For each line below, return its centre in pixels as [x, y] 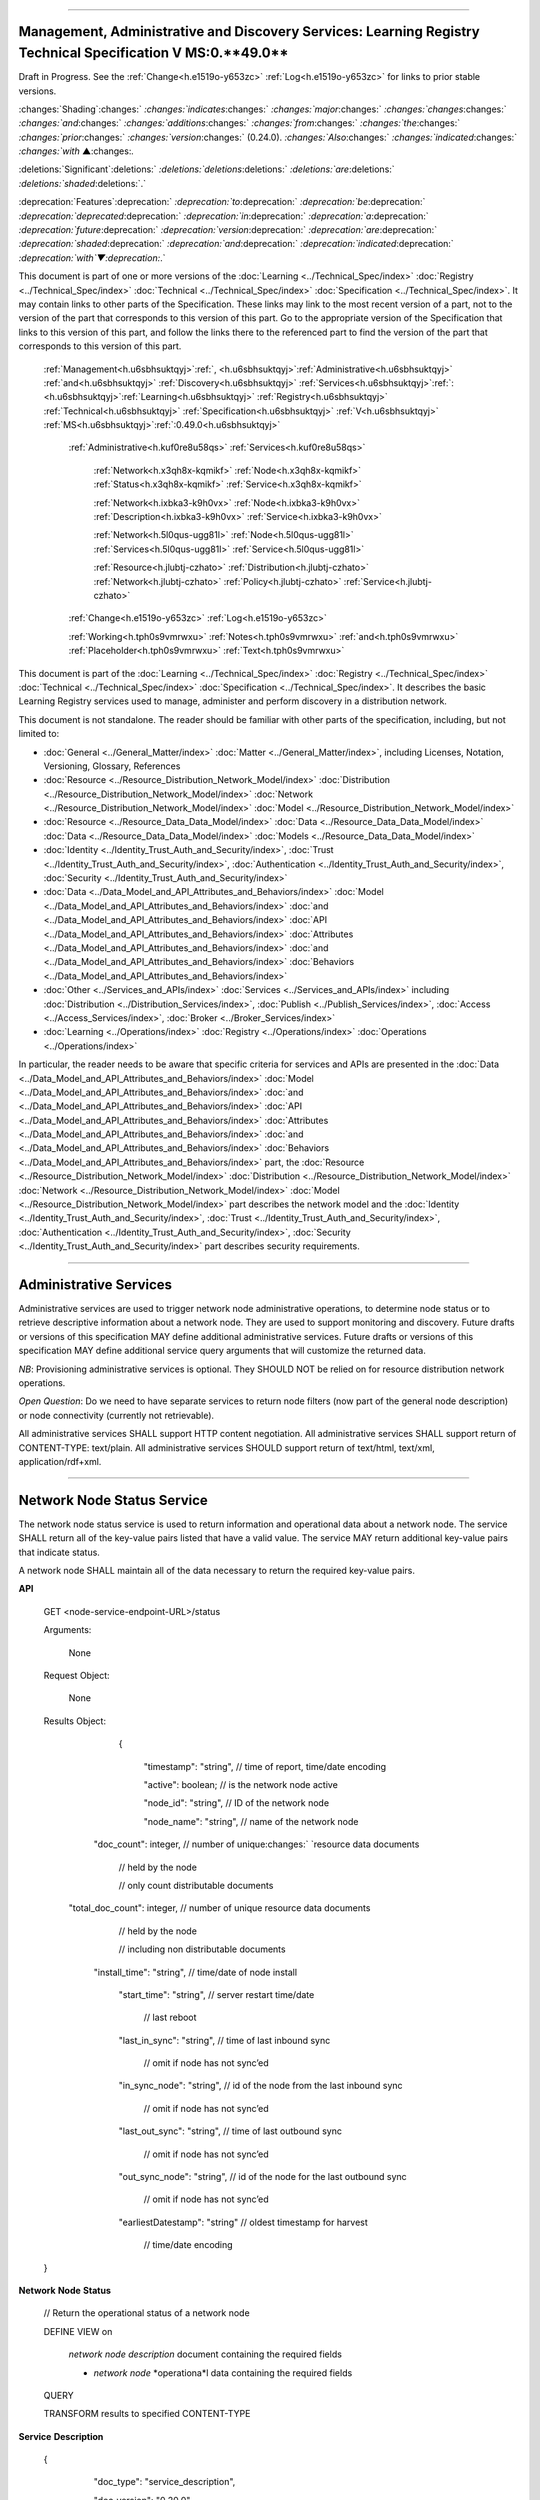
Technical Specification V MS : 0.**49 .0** [153, 53]
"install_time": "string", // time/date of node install [195, 1972]
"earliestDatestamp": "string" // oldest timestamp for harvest [243, 2222]
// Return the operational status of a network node [146, 2313]
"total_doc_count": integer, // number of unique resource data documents [219, 1908]
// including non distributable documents [202, 1949]
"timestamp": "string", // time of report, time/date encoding [265, 1766]
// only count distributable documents [196, 1885]
